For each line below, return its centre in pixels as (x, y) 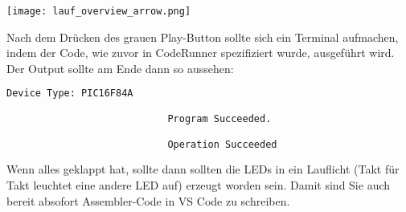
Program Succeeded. (219, 118)
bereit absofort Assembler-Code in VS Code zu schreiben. (148, 200)
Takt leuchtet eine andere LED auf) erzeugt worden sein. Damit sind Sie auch (199, 184)
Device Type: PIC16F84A (70, 94)
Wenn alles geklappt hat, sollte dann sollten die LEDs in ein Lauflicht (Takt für (203, 169)
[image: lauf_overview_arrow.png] (99, 11)
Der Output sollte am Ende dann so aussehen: (120, 68)
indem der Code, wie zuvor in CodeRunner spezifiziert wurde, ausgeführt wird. (201, 53)
